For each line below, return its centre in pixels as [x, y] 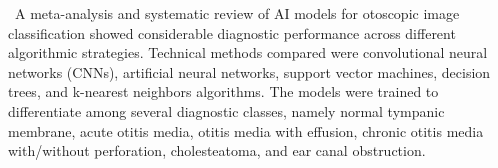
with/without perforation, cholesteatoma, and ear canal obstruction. [217, 150]
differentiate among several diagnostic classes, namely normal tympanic [226, 110]
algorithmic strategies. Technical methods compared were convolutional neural [248, 52]
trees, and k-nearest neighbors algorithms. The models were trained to [223, 91]
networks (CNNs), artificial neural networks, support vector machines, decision [249, 71]
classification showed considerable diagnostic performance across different [232, 32]
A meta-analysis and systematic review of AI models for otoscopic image [237, 13]
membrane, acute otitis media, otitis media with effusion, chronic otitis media [246, 130]
